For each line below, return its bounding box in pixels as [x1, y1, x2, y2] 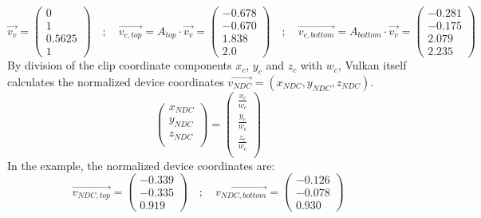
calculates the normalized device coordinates [7, 73, 224, 89]
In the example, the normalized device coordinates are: [7, 157, 275, 173]
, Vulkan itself [337, 57, 407, 73]
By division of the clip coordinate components [7, 57, 232, 73]
